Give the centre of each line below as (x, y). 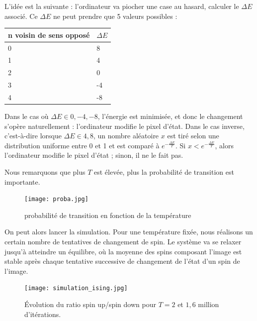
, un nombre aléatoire (126, 136)
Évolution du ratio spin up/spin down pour (90, 304)
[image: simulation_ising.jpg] (76, 288)
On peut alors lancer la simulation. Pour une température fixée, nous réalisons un (129, 232)
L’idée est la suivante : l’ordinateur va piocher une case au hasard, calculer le (122, 6)
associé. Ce (21, 16)
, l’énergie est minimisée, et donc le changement (170, 116)
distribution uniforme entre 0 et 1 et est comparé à (82, 145)
